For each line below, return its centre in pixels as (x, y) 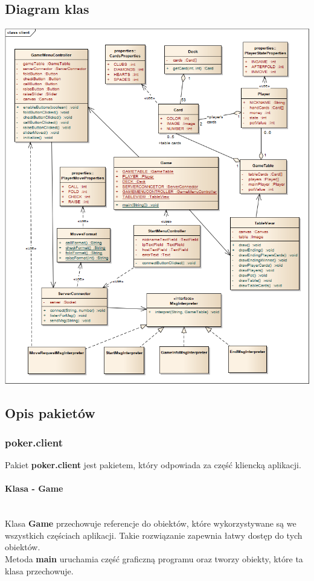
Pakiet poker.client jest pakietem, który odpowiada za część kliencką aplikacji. (153, 465)
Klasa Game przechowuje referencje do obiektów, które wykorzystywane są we (151, 523)
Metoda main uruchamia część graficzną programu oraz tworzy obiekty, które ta (154, 558)
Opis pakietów (50, 412)
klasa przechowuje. (39, 570)
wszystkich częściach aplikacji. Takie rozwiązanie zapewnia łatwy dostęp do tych (154, 535)
